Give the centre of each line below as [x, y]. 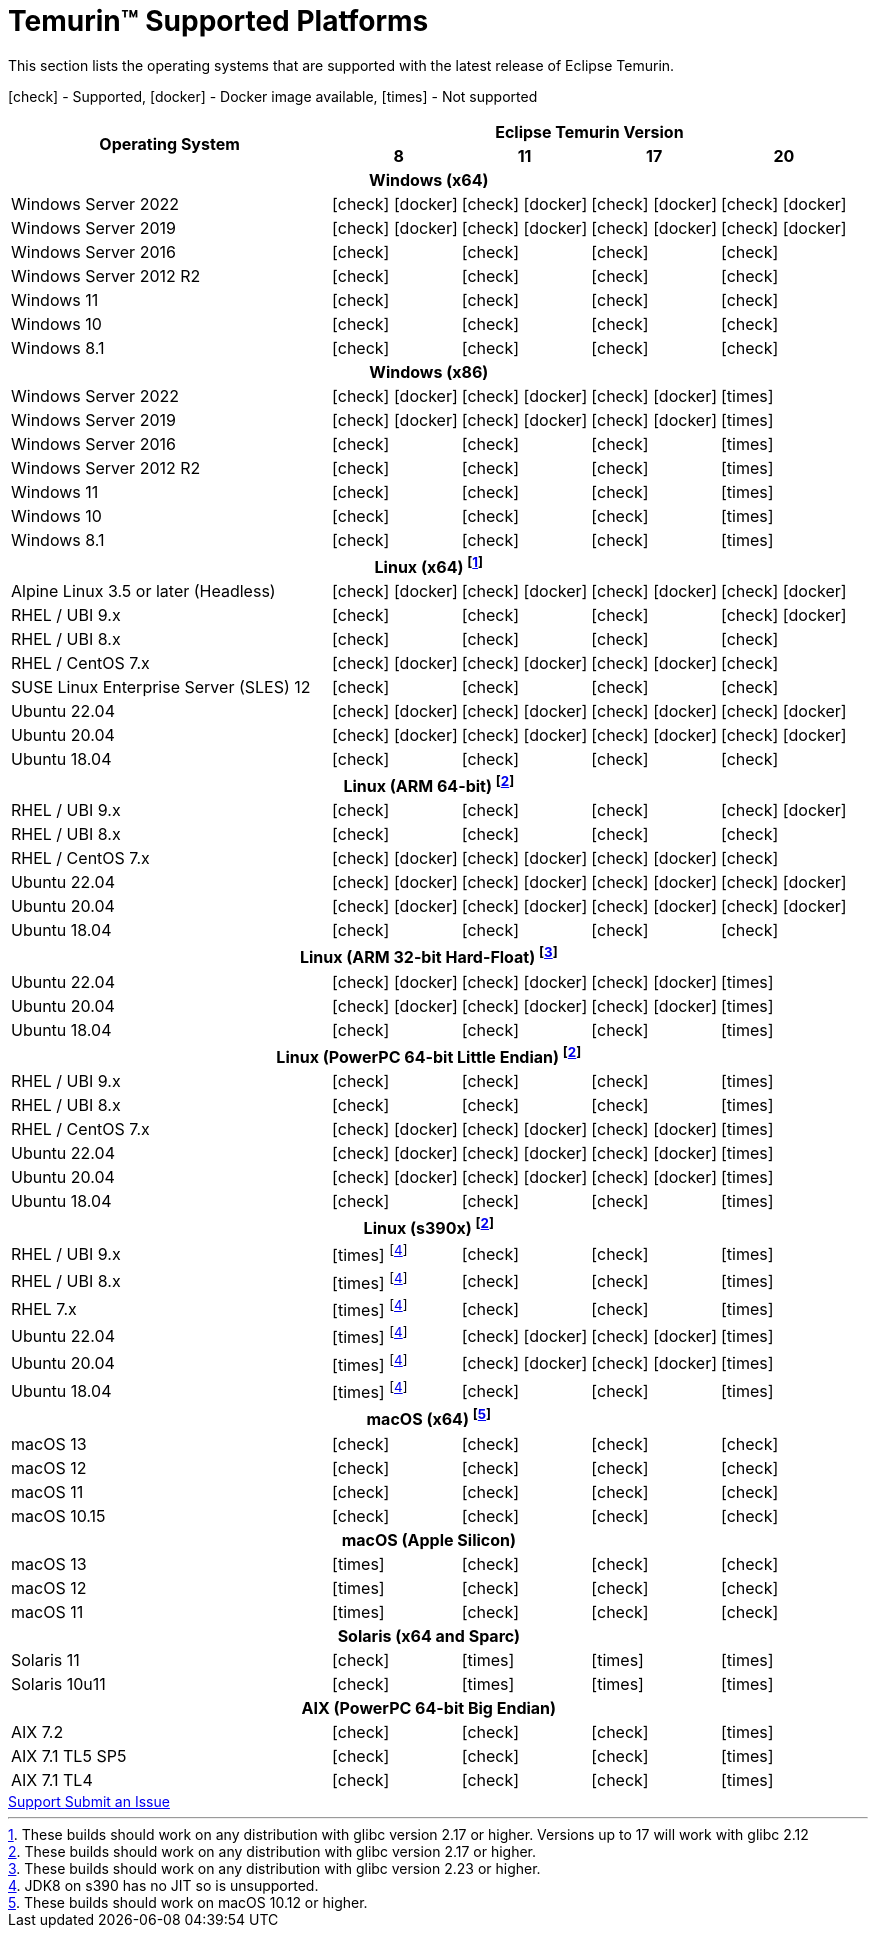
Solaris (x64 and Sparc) [429, 1635]
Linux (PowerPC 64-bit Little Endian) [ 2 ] [429, 1055]
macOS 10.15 [58, 1515]
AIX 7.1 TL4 [52, 1779]
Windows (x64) [429, 179]
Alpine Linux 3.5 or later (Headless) [143, 591]
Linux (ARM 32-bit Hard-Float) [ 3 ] [428, 956]
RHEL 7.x [44, 1308]
